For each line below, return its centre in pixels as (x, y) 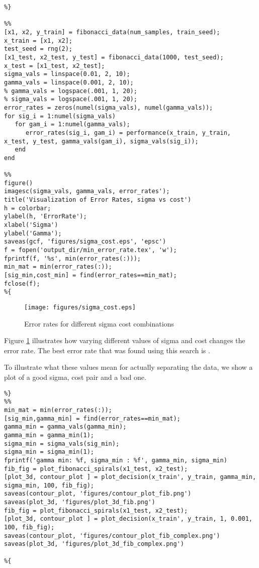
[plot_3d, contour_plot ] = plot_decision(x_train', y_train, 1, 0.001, (128, 519)
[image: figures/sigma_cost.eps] (80, 307)
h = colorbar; (28, 208)
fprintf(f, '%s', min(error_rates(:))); (73, 258)
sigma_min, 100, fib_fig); (49, 485)
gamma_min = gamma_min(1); (49, 435)
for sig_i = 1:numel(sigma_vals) (60, 116)
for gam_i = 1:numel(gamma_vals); (72, 125)
